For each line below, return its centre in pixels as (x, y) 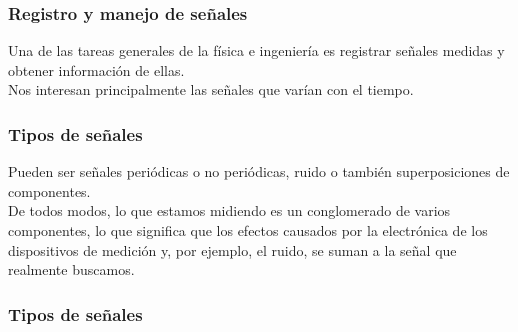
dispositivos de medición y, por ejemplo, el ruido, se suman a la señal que (232, 249)
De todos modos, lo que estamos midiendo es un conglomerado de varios (229, 210)
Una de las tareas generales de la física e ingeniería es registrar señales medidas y (256, 50)
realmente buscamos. (71, 269)
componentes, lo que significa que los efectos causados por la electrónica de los (248, 230)
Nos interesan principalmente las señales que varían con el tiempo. (211, 89)
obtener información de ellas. (96, 69)
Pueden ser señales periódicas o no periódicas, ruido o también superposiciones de (259, 171)
